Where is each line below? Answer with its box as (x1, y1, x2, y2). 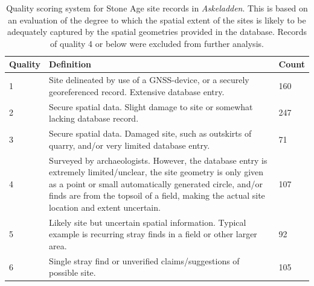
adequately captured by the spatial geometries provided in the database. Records (7, 25, 307, 38)
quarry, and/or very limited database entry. (49, 138, 210, 151)
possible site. (49, 266, 96, 279)
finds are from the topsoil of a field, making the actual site (49, 189, 265, 202)
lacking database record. (49, 112, 139, 125)
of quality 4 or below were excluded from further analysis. (50, 37, 264, 49)
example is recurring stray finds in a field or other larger (49, 228, 257, 240)
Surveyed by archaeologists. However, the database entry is (49, 154, 268, 166)
